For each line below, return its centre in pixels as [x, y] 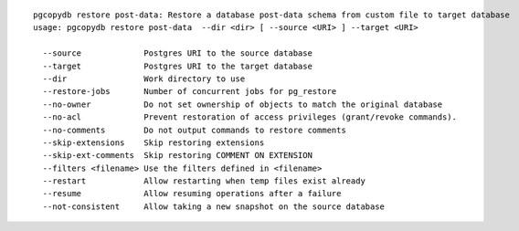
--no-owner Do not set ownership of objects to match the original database [243, 104]
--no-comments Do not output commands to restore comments [194, 130]
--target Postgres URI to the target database [177, 66]
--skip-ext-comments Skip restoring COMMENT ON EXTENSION [177, 156]
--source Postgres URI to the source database [177, 53]
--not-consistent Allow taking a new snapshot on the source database [214, 206]
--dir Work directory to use [144, 79]
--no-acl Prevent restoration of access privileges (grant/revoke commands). [249, 117]
